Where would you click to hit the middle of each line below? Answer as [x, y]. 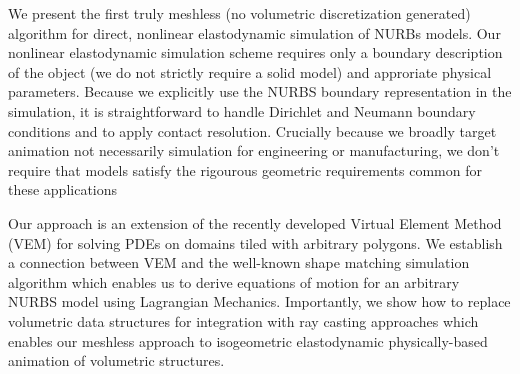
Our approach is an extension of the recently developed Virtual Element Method [255, 222]
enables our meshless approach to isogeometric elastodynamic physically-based [248, 340]
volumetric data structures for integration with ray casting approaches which [243, 320]
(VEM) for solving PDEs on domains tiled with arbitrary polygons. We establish [255, 242]
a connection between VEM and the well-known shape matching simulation [239, 262]
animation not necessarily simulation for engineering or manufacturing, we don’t [254, 150]
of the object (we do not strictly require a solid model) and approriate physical [250, 71]
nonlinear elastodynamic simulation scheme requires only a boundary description [255, 52]
